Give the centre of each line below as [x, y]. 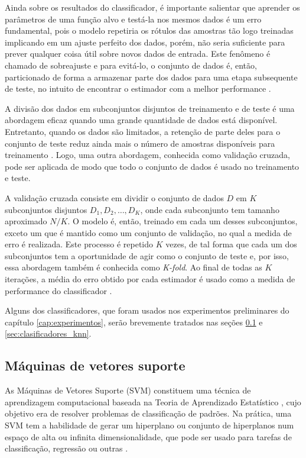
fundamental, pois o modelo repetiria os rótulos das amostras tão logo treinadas [149, 30]
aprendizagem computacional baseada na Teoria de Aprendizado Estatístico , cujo [153, 401]
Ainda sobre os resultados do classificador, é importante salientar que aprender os [152, 7]
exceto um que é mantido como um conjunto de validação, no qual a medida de [148, 232]
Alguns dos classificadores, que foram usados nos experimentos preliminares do [147, 310]
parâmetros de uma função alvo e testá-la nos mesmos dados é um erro [133, 19]
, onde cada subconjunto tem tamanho [210, 209]
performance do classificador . [58, 290]
